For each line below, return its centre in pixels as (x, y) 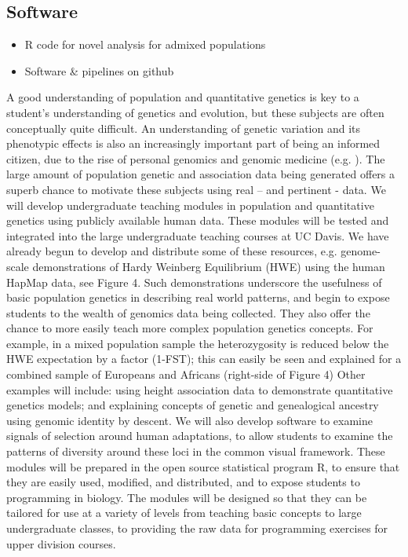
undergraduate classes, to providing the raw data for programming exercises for (197, 528)
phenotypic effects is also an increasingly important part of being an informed (193, 143)
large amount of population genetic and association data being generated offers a (201, 174)
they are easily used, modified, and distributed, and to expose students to (183, 482)
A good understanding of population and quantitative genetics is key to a (183, 97)
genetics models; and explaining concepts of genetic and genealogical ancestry (193, 405)
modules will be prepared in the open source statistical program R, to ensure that (203, 466)
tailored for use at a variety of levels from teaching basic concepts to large (184, 513)
